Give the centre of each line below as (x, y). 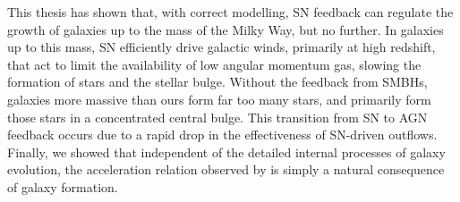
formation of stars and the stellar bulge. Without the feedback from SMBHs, (217, 82)
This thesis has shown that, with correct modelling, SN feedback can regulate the (230, 12)
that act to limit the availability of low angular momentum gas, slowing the (214, 64)
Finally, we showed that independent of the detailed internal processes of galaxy (226, 151)
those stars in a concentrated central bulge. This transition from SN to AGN (217, 117)
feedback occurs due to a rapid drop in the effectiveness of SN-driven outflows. (222, 135)
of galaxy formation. (63, 186)
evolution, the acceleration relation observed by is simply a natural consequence (226, 169)
